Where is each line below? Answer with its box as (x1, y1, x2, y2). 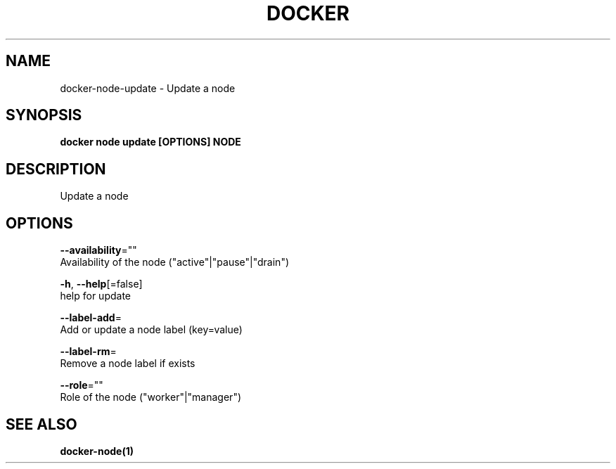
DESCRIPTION (6, 160, 106, 178)
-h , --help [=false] (60, 278, 143, 290)
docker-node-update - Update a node (60, 82, 236, 94)
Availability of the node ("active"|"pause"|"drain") (60, 256, 290, 269)
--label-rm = (60, 345, 117, 358)
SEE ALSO (6, 415, 77, 433)
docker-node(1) (60, 444, 134, 457)
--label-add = (60, 311, 122, 324)
